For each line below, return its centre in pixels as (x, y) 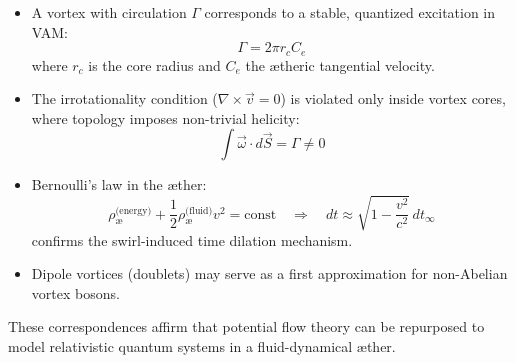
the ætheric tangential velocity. (340, 64)
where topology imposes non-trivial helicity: (165, 117)
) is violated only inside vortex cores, (393, 98)
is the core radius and (154, 64)
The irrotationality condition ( (124, 98)
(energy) (133, 210)
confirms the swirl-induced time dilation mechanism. (192, 239)
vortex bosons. (75, 292)
